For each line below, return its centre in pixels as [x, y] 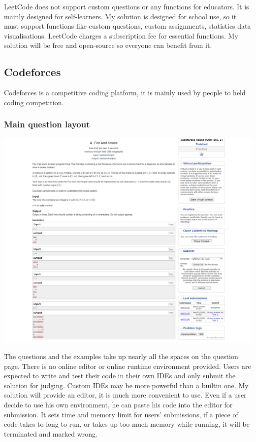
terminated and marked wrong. [51, 433]
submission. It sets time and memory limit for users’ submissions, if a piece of [121, 414]
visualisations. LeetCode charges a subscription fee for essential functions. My [121, 35]
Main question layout [47, 124]
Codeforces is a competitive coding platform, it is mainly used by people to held [125, 93]
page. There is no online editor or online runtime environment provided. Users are [128, 366]
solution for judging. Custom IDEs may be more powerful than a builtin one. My [126, 385]
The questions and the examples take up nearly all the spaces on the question [121, 356]
